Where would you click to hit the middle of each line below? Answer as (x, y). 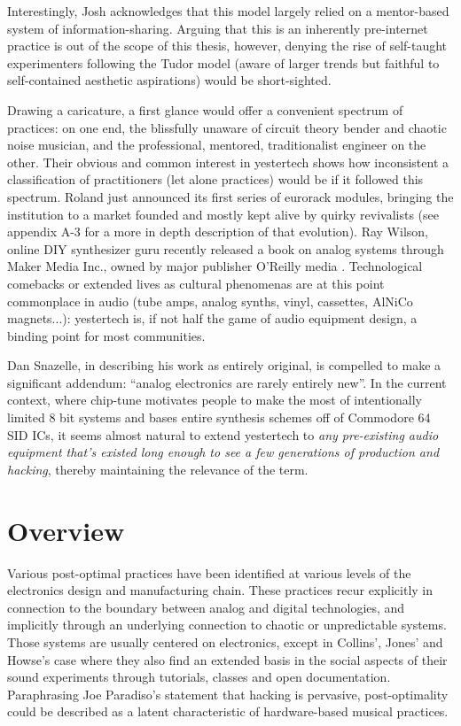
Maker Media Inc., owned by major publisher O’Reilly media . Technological (215, 266)
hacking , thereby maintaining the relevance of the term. (158, 469)
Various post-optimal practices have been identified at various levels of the (209, 572)
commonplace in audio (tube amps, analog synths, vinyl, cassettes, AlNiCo (210, 301)
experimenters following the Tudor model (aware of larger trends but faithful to (223, 62)
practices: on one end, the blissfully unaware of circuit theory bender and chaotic (227, 127)
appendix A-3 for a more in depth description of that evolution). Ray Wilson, (218, 232)
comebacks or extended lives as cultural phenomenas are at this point (196, 283)
